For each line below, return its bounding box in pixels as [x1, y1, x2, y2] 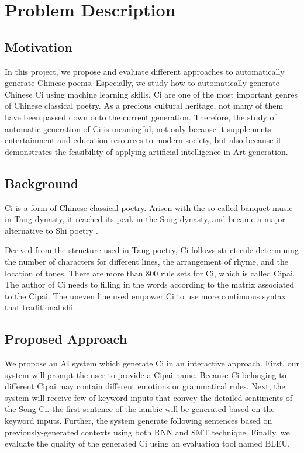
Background [5, 174, 79, 192]
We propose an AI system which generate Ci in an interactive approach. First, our [5, 357, 299, 369]
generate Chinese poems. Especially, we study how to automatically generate [5, 77, 279, 89]
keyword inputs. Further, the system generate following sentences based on [5, 414, 272, 427]
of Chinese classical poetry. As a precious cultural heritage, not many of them [5, 99, 284, 112]
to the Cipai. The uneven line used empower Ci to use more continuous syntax [5, 289, 286, 302]
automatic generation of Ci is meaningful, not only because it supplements [5, 122, 271, 134]
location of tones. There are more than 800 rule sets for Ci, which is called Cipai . [5, 267, 295, 279]
